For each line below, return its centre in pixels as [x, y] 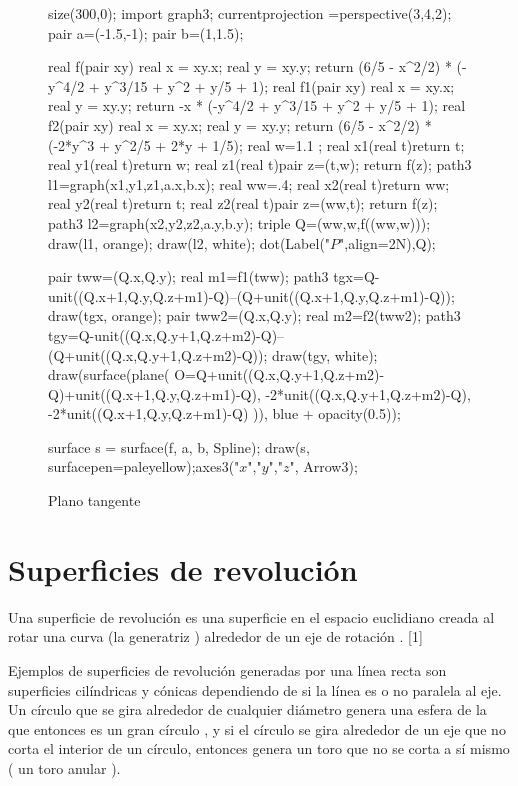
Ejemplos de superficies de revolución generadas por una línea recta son [227, 669]
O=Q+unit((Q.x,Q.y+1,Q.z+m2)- [279, 374]
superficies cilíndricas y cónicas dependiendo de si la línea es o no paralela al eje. [255, 689]
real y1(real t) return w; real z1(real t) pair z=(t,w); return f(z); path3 [260, 164]
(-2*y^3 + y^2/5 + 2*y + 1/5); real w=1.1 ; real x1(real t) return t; [256, 144]
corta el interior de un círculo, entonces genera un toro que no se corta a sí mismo [259, 748]
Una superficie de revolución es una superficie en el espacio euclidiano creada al [251, 616]
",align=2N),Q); [387, 242]
